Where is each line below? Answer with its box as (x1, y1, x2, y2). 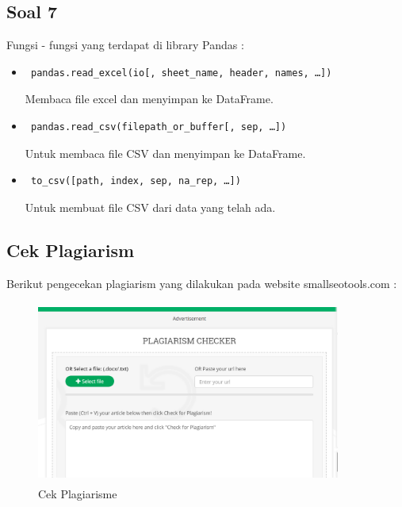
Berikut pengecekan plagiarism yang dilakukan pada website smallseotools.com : (6, 275, 397, 291)
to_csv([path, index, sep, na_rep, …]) (30, 175, 241, 187)
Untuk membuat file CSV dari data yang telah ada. (25, 198, 276, 215)
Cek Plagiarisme (38, 485, 117, 501)
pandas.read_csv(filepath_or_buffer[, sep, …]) (30, 121, 287, 133)
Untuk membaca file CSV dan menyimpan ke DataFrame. (25, 144, 306, 161)
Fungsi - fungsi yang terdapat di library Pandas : (6, 36, 244, 53)
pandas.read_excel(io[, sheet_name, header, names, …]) (30, 67, 332, 79)
